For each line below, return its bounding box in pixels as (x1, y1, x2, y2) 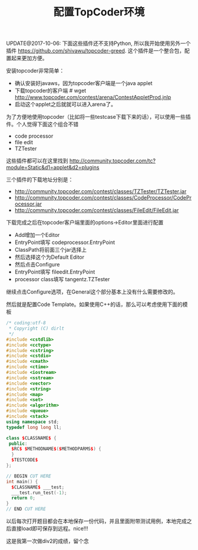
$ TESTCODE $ (11, 457, 38, 463)
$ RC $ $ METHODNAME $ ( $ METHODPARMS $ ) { (11, 446, 101, 452)
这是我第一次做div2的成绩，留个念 (6, 538, 90, 545)
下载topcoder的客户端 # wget (14, 87, 87, 95)
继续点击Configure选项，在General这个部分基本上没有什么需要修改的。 (6, 288, 179, 295)
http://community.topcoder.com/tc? (69, 157, 156, 164)
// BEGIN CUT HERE (6, 473, 51, 479)
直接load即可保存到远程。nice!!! (11, 525, 88, 532)
